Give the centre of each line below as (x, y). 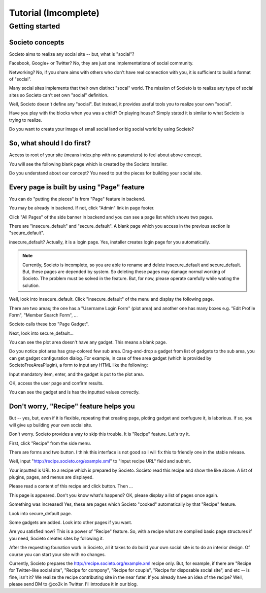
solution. (31, 285)
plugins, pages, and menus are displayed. (51, 477)
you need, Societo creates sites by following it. (56, 538)
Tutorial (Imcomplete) (54, 13)
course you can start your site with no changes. (57, 554)
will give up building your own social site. (51, 425)
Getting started (34, 26)
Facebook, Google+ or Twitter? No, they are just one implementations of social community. (101, 63)
